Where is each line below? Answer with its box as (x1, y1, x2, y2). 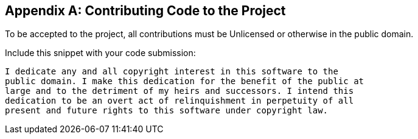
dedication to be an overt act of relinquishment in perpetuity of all (5, 96, 354, 106)
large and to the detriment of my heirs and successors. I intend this (5, 86, 354, 96)
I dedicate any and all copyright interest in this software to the (5, 66, 338, 77)
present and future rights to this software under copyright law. (5, 105, 329, 116)
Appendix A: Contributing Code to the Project (5, 3, 286, 18)
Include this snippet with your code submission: (5, 48, 196, 59)
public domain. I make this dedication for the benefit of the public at (5, 76, 364, 87)
